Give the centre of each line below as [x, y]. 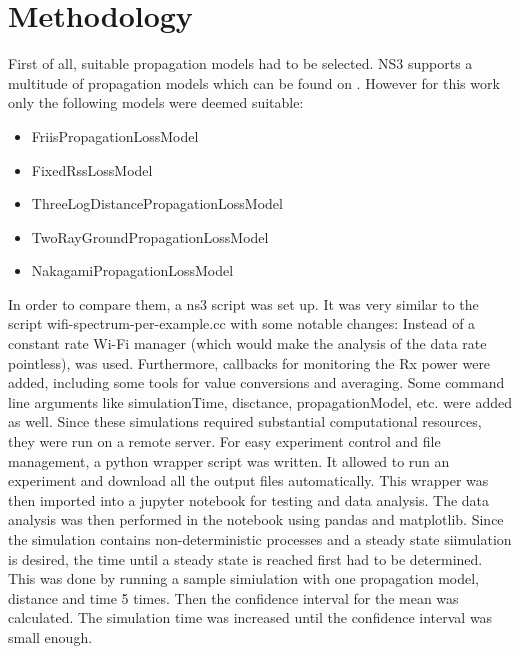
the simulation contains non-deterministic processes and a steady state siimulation [260, 539]
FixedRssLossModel [92, 169]
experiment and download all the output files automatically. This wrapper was [248, 480]
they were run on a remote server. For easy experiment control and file [224, 441]
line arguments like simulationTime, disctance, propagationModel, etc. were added [260, 401]
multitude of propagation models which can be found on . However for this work [254, 82]
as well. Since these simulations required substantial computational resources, [245, 421]
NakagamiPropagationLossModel [132, 270]
